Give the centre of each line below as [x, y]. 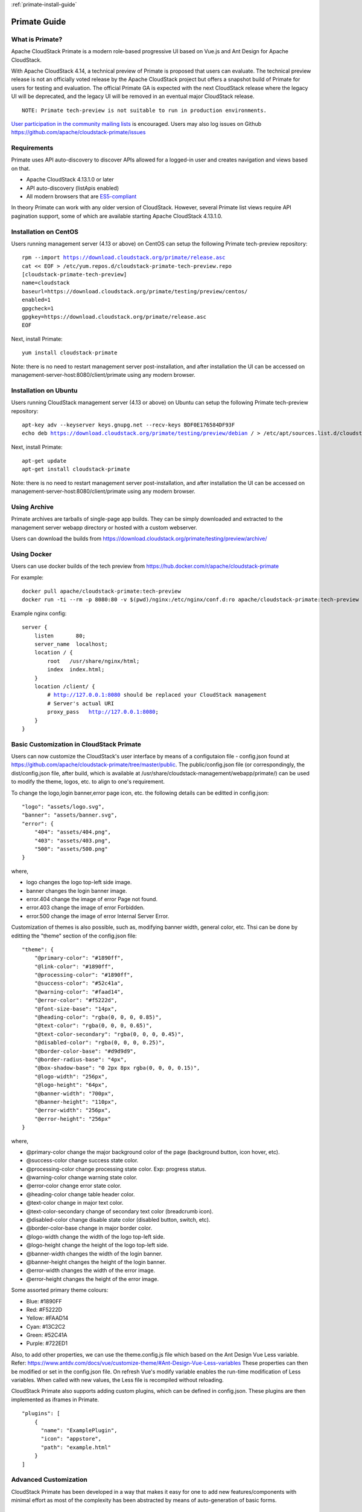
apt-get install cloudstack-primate [76, 469]
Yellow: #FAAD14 [47, 1318]
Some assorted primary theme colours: [60, 1290]
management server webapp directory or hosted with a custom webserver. [104, 527]
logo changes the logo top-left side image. [79, 882]
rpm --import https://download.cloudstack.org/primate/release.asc [124, 258]
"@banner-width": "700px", [74, 1093]
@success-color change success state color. [82, 1161]
